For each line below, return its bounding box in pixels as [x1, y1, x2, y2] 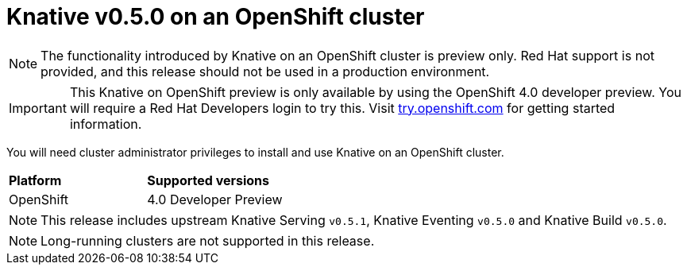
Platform [9, 172, 62, 188]
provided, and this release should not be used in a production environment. [41, 63, 490, 79]
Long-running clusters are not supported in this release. [41, 232, 375, 249]
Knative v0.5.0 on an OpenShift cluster [6, 3, 425, 30]
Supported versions [147, 172, 270, 188]
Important [9, 99, 67, 116]
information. [69, 115, 142, 132]
